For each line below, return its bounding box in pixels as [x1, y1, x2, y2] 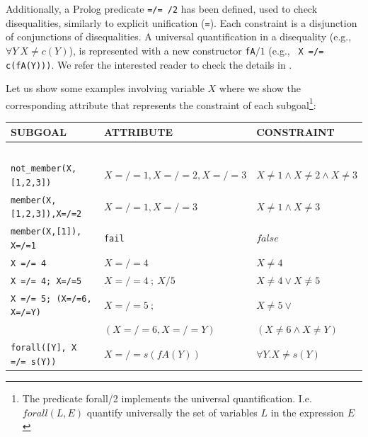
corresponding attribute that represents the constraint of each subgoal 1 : [6, 95, 316, 112]
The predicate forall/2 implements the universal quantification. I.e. [22, 390, 312, 405]
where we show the [219, 81, 301, 96]
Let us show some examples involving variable [6, 81, 205, 96]
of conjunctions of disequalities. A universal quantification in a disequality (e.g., [6, 29, 352, 44]
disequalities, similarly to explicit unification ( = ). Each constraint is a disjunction [6, 15, 357, 30]
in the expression [270, 404, 345, 419]
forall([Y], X [11, 343, 77, 353]
